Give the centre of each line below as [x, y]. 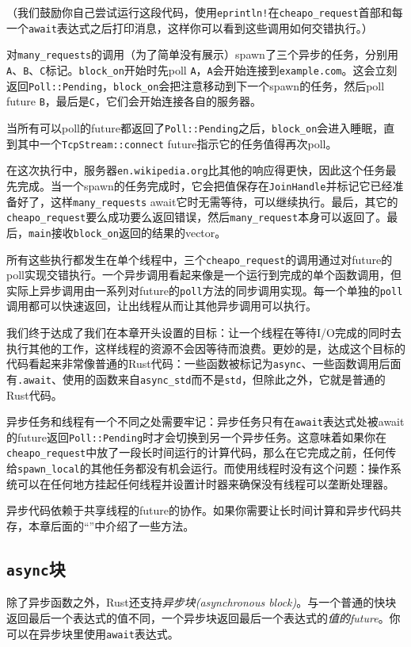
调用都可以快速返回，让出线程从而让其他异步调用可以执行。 [162, 306]
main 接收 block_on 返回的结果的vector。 [127, 232]
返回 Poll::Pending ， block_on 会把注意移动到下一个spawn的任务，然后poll [196, 85]
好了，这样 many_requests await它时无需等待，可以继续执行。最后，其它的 [207, 201]
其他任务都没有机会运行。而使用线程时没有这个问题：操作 [240, 468]
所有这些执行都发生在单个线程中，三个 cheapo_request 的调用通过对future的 [200, 259]
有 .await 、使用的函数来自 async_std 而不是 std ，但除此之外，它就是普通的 [196, 379]
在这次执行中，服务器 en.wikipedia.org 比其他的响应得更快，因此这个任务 [196, 170]
